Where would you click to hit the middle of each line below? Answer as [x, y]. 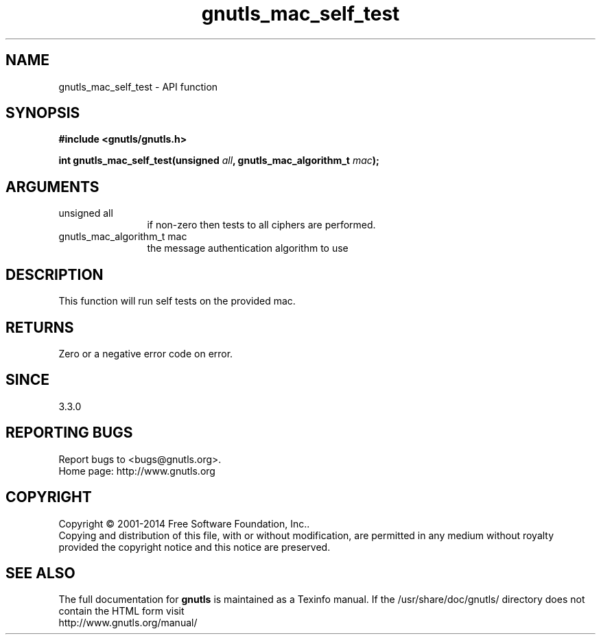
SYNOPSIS [43, 113]
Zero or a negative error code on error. [146, 353]
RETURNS [40, 327]
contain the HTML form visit [121, 611]
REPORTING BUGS [69, 433]
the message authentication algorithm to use [248, 248]
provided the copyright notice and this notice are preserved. [195, 547]
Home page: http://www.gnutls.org [137, 471]
